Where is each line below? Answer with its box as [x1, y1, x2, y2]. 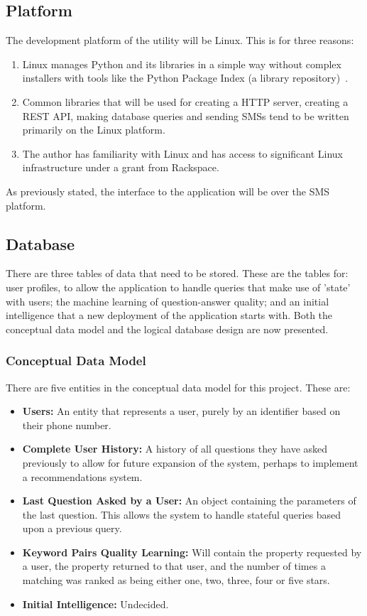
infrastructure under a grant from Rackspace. [22, 160, 219, 175]
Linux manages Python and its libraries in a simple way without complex [22, 56, 341, 71]
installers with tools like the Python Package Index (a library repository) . [22, 70, 349, 85]
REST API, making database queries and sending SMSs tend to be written [22, 108, 349, 123]
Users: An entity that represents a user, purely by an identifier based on [22, 404, 341, 418]
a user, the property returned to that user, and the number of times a [22, 558, 326, 573]
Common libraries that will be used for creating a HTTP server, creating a [22, 94, 349, 109]
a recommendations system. [22, 469, 143, 484]
